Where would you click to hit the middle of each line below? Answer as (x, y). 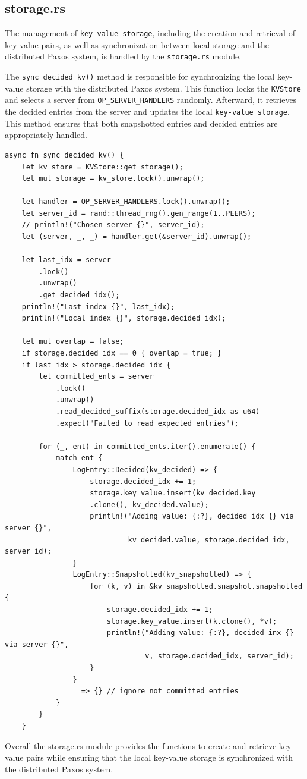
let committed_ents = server (96, 377)
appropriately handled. (46, 135)
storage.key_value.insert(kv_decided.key (173, 493)
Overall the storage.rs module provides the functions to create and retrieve (141, 745)
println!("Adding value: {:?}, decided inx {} (200, 633)
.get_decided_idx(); (79, 295)
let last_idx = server (66, 260)
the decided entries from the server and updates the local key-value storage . (147, 111)
